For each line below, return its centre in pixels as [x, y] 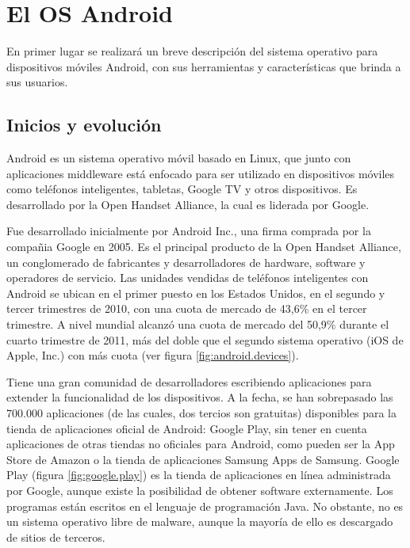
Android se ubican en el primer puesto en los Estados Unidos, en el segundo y [196, 293]
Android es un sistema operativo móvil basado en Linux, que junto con [179, 158]
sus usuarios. [37, 82]
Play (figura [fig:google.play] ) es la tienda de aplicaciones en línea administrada [199, 475]
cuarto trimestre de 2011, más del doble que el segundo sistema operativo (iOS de [205, 339]
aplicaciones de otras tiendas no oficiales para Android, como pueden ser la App [201, 444]
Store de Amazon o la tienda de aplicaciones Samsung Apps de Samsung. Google [203, 459]
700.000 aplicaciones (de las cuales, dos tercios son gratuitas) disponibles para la [201, 413]
